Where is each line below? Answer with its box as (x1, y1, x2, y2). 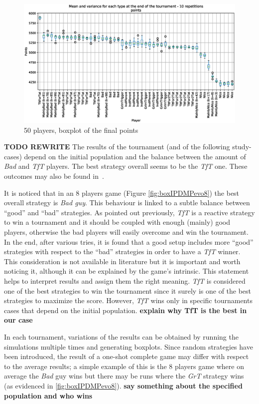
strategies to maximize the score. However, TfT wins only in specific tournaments (4, 295, 253, 306)
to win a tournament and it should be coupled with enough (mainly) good (4, 217, 231, 227)
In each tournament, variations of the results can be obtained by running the (4, 331, 239, 342)
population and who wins (4, 390, 93, 401)
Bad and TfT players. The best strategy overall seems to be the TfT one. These (4, 161, 248, 171)
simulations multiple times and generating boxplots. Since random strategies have (4, 341, 253, 352)
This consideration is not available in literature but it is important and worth (4, 256, 241, 266)
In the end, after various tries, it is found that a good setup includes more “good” (4, 236, 254, 247)
